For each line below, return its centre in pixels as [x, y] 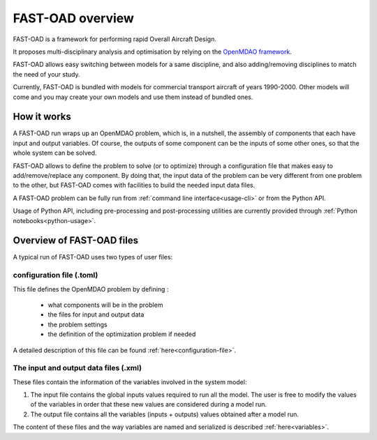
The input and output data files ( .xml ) [77, 368]
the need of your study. [46, 74]
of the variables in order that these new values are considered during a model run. [149, 404]
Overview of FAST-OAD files [76, 241]
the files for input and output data [96, 314]
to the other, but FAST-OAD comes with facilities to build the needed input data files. [134, 185]
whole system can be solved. [55, 153]
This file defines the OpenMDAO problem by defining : [91, 289]
